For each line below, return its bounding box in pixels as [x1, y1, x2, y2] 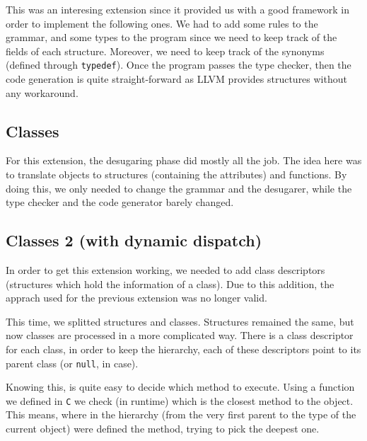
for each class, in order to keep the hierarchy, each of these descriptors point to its [6, 341, 361, 356]
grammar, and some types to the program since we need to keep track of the [6, 30, 337, 45]
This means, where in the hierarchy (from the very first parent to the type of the [6, 407, 356, 422]
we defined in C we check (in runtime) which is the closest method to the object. [6, 393, 354, 408]
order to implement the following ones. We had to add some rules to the [6, 16, 318, 30]
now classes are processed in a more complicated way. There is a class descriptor [6, 328, 354, 343]
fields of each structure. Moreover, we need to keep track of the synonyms [6, 43, 325, 58]
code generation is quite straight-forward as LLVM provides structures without [6, 71, 347, 86]
